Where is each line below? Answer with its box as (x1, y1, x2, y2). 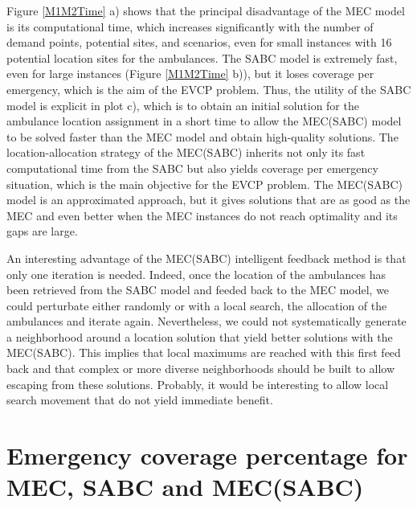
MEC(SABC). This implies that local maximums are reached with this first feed (6, 344, 401, 361)
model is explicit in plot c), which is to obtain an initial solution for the (6, 96, 359, 113)
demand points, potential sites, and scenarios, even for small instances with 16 (6, 34, 392, 51)
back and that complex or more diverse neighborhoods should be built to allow (6, 360, 395, 377)
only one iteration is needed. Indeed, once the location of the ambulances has (6, 265, 386, 282)
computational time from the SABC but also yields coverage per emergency (6, 159, 378, 176)
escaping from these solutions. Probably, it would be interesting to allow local (6, 375, 389, 392)
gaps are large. (6, 223, 78, 240)
